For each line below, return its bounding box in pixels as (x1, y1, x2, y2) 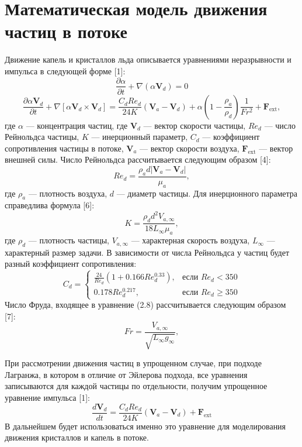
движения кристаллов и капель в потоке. (5, 431, 149, 443)
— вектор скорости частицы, (143, 119, 246, 131)
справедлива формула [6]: (5, 199, 95, 211)
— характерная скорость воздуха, (131, 234, 250, 246)
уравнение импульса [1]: (5, 391, 90, 403)
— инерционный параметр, (91, 130, 188, 143)
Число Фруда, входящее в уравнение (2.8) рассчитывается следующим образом (5, 298, 286, 311)
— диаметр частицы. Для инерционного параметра (116, 187, 298, 199)
